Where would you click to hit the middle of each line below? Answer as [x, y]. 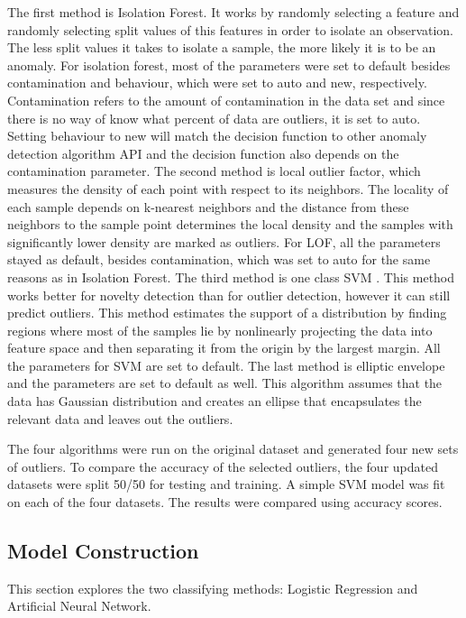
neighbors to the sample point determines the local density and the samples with [230, 224]
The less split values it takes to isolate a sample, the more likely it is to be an [222, 47]
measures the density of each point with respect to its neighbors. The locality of [228, 188]
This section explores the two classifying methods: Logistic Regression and [213, 588]
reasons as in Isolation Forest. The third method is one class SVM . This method [231, 277]
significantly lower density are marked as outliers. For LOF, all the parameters [224, 241]
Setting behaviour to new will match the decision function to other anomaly [217, 136]
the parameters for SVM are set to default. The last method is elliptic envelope [226, 365]
